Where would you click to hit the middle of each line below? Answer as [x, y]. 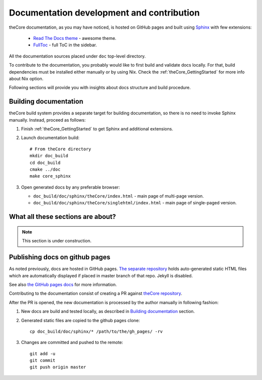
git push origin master [58, 367]
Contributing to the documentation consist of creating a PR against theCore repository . [96, 293]
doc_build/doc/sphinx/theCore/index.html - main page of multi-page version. [118, 196]
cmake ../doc [45, 169]
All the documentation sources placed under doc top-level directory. [77, 56]
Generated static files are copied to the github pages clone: [81, 320]
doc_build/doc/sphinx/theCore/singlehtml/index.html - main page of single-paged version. [135, 203]
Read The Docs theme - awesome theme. [75, 38]
